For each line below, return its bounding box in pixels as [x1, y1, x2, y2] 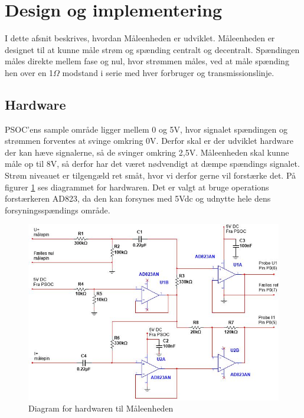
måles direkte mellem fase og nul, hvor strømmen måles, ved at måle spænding [5, 55, 289, 67]
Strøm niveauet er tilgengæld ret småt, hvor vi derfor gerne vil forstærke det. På [5, 169, 296, 182]
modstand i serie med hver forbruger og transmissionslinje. [62, 66, 274, 78]
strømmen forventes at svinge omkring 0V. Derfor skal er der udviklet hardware [5, 134, 293, 147]
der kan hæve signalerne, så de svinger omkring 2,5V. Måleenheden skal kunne [5, 146, 289, 158]
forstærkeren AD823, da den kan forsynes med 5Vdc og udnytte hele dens [5, 192, 271, 205]
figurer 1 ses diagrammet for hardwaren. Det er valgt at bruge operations [5, 180, 269, 193]
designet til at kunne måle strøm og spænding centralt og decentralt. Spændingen [5, 43, 300, 55]
